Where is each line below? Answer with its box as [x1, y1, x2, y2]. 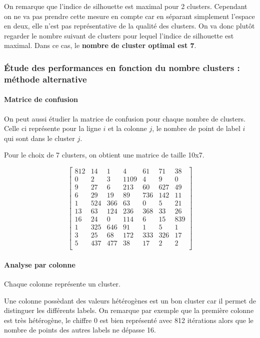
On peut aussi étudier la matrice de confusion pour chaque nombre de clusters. [4, 113, 245, 123]
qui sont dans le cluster [4, 132, 75, 143]
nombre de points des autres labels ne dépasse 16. [4, 324, 156, 335]
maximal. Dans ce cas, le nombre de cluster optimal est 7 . [4, 40, 196, 50]
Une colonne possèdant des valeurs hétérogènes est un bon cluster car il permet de [4, 295, 256, 305]
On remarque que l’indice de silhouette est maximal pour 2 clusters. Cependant [4, 1, 247, 11]
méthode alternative [4, 72, 87, 85]
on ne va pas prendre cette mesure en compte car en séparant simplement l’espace [4, 10, 255, 21]
